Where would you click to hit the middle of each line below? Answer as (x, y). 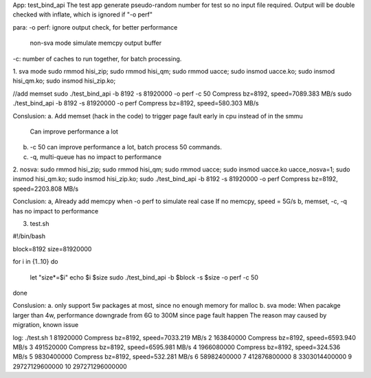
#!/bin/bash (29, 236)
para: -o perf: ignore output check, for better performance (95, 27)
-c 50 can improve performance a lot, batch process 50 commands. (126, 147)
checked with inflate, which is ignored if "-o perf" (82, 14)
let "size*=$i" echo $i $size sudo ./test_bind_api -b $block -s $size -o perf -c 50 (144, 277)
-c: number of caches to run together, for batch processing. (97, 59)
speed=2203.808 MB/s (46, 189)
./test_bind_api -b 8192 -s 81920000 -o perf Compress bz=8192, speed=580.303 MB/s (136, 103)
